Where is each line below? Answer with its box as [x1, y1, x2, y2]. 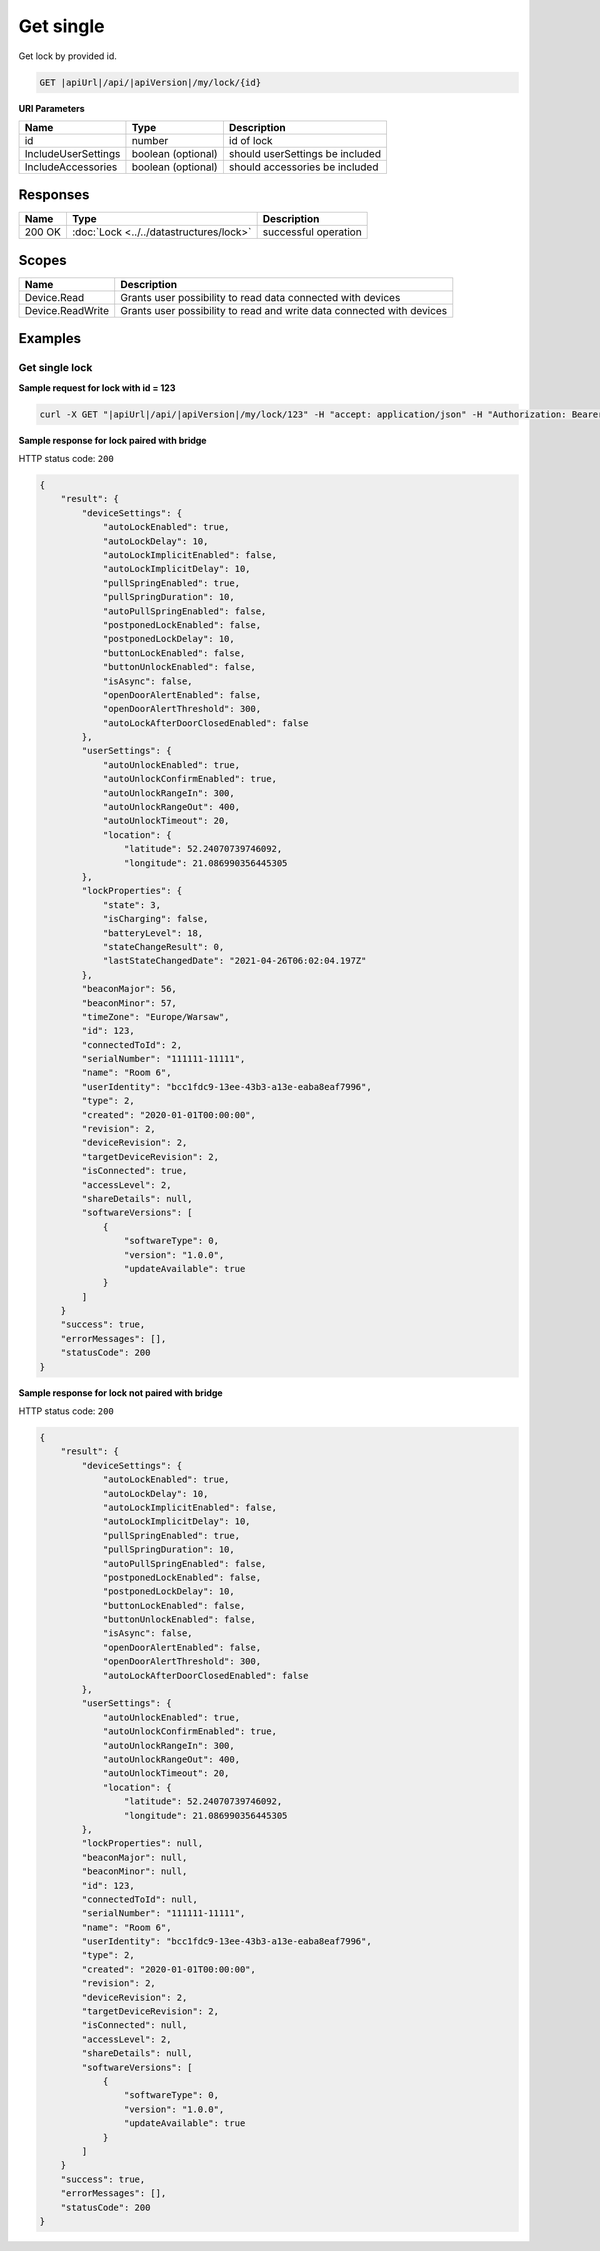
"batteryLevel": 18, [102, 927, 204, 939]
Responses [18, 186, 90, 204]
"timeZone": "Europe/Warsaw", [81, 1011, 230, 1022]
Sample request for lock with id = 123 [18, 381, 176, 394]
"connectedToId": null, [81, 1893, 199, 1905]
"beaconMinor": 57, [81, 997, 177, 1009]
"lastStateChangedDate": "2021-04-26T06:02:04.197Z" [102, 955, 367, 967]
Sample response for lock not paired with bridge [18, 1386, 224, 1399]
